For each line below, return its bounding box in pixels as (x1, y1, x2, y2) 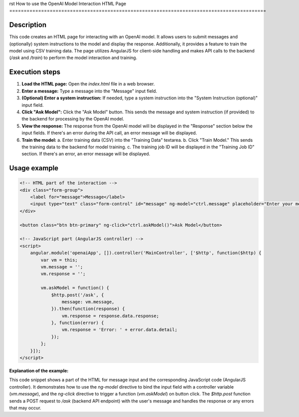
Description (9, 20, 47, 29)
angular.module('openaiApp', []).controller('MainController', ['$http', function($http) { (30, 250, 262, 256)
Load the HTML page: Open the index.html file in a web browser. (21, 81, 155, 87)
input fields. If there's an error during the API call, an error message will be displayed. (21, 130, 197, 136)
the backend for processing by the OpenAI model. (21, 116, 125, 122)
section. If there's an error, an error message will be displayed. (21, 151, 150, 157)
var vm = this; (40, 257, 78, 263)
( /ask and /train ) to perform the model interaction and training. (9, 55, 138, 61)
